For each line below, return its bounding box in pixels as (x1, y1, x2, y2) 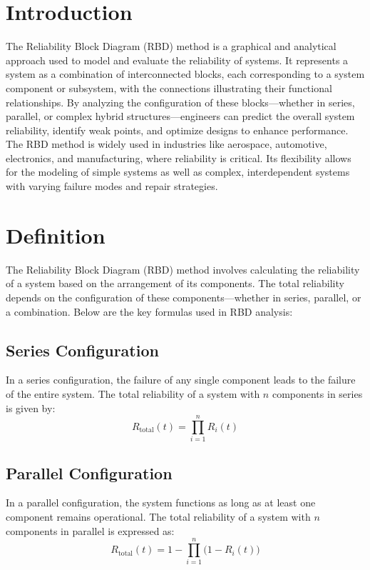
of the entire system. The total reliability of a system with (6, 386, 260, 401)
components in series (272, 386, 363, 401)
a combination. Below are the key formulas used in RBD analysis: (6, 304, 293, 319)
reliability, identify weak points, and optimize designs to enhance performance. (6, 122, 349, 137)
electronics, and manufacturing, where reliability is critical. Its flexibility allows (6, 150, 351, 165)
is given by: (6, 400, 56, 415)
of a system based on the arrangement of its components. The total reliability (6, 276, 344, 291)
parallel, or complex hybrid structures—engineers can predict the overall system (6, 109, 355, 124)
